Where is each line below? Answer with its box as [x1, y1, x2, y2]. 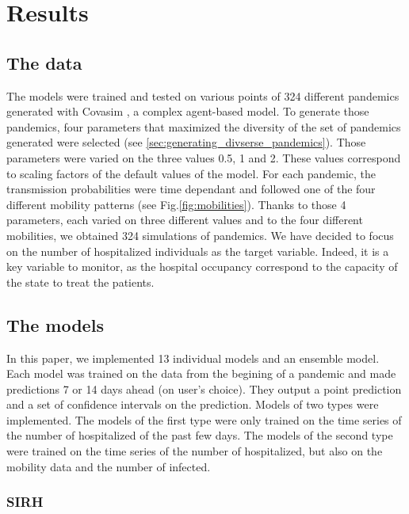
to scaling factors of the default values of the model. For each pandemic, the [6, 165, 376, 181]
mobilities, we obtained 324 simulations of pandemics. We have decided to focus [6, 227, 394, 243]
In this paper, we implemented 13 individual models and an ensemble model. [6, 349, 380, 366]
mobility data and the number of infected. [6, 458, 211, 474]
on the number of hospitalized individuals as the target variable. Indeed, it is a [6, 242, 389, 259]
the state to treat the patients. [6, 273, 155, 290]
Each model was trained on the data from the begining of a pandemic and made [6, 365, 396, 382]
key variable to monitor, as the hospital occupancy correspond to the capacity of [6, 258, 398, 275]
